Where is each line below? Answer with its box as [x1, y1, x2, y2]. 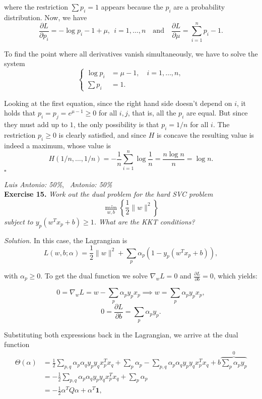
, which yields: [213, 270, 258, 280]
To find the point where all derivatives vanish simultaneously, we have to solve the [4, 48, 258, 59]
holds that [4, 107, 36, 118]
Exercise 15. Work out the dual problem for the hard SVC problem [4, 189, 213, 199]
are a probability [173, 2, 225, 12]
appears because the [101, 2, 163, 12]
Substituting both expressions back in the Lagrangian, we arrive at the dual [4, 329, 238, 339]
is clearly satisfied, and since [58, 130, 146, 140]
